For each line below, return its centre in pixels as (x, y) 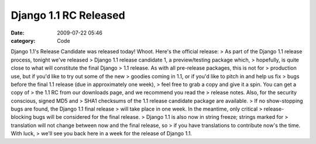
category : (23, 40)
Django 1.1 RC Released (68, 15)
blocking (21, 117)
